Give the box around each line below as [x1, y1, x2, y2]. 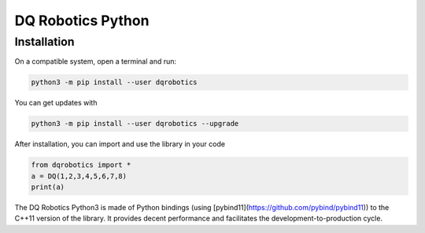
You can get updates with [14, 98, 98, 108]
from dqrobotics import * [31, 161, 131, 169]
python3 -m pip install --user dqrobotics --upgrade [31, 119, 239, 128]
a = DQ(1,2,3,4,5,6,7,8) [31, 172, 128, 180]
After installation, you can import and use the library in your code [14, 139, 226, 149]
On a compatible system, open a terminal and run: [14, 57, 177, 66]
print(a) [31, 183, 65, 192]
